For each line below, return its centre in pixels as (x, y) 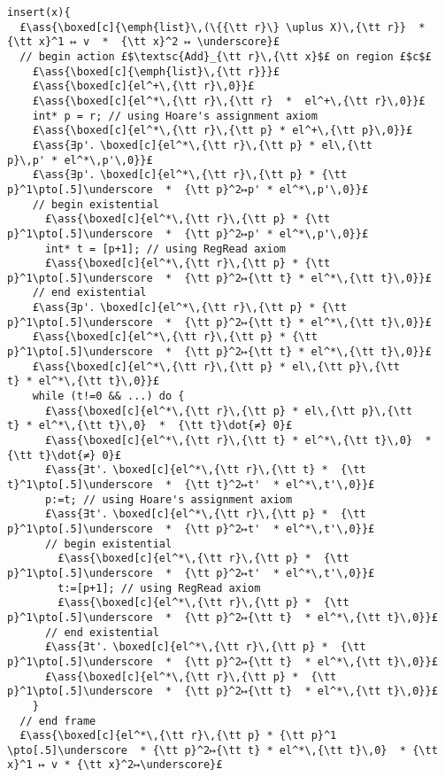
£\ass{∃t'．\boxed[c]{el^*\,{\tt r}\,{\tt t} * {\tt (205, 470)
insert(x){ (39, 12)
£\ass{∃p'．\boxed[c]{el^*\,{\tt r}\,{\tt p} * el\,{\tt (202, 145)
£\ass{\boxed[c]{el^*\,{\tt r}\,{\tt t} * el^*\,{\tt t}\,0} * (238, 441)
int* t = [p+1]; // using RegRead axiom (165, 249)
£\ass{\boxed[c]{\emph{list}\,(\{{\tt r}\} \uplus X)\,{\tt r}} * (222, 27)
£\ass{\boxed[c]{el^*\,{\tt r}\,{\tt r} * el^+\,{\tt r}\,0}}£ (229, 101)
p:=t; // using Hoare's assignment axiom (169, 499)
